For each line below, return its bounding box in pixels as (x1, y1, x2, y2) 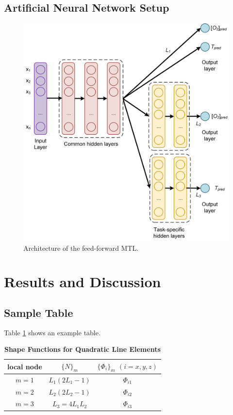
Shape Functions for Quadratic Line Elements (4, 344, 161, 354)
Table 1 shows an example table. (4, 328, 100, 338)
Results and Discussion (4, 272, 161, 292)
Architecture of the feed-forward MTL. (23, 243, 139, 253)
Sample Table (4, 305, 73, 320)
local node (7, 361, 42, 371)
